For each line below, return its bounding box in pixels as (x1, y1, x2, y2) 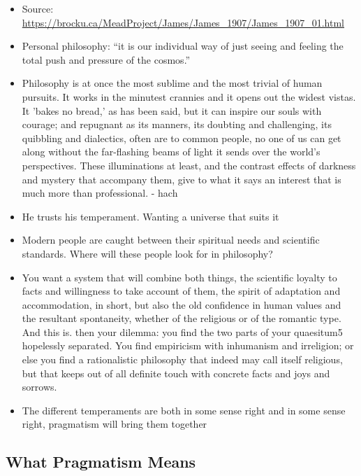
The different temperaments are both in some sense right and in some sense (22, 402, 346, 417)
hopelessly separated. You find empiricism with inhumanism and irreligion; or (22, 338, 354, 353)
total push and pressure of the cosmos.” (22, 52, 191, 66)
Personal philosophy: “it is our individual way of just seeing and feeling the (22, 38, 344, 53)
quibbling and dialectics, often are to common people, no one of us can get (22, 130, 341, 145)
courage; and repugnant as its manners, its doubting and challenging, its (22, 117, 332, 132)
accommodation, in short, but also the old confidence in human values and (22, 297, 341, 311)
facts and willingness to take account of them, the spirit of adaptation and (22, 283, 341, 298)
